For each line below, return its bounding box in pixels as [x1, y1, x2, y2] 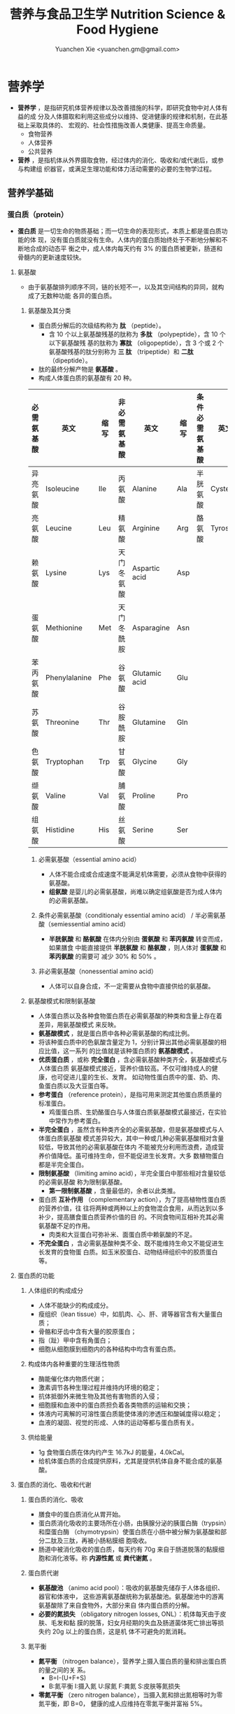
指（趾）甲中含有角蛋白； [38, 1336, 113, 1345]
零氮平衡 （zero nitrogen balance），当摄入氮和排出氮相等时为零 [38, 1691, 223, 1699]
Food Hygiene [76, 22, 159, 38]
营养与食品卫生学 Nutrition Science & [9, 6, 226, 22]
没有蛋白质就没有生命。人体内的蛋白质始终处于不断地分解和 [50, 236, 222, 244]
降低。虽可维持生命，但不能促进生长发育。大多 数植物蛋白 [57, 1152, 225, 1160]
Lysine [45, 568, 67, 578]
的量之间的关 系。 [38, 1666, 90, 1674]
